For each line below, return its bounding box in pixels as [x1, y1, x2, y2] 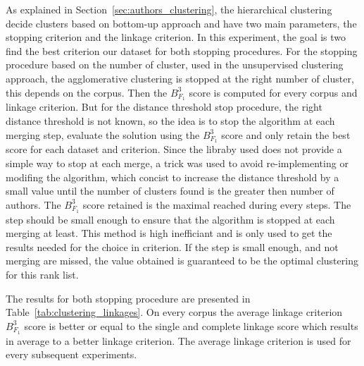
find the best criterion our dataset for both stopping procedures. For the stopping [6, 43, 358, 58]
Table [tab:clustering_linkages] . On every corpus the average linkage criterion [6, 305, 343, 319]
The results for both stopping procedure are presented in [6, 291, 251, 305]
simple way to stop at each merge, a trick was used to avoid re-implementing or [6, 156, 349, 171]
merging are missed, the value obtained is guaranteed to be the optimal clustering [6, 253, 358, 268]
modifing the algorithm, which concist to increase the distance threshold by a [6, 169, 339, 184]
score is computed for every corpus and [189, 85, 358, 99]
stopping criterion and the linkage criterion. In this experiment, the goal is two [6, 30, 346, 44]
